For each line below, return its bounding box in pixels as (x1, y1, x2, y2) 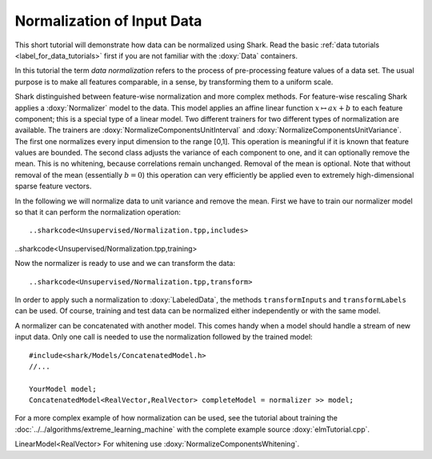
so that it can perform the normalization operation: (14, 207, 182, 217)
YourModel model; (29, 385, 97, 393)
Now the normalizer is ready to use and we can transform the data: (14, 259, 236, 268)
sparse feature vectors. (14, 181, 92, 191)
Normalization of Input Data (14, 12, 202, 30)
